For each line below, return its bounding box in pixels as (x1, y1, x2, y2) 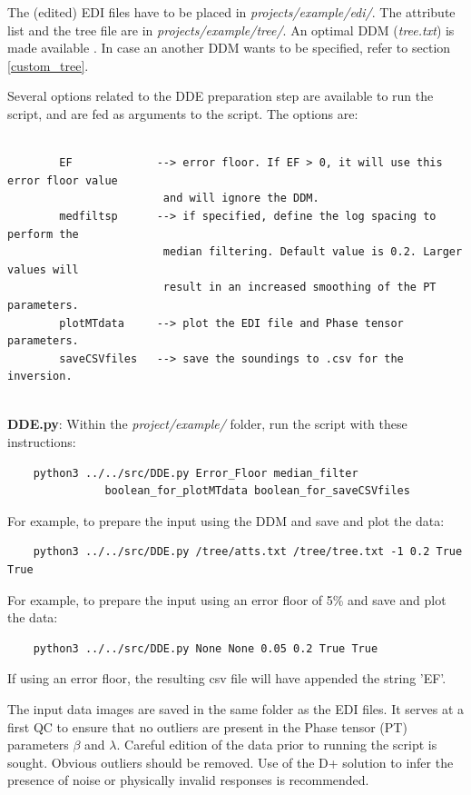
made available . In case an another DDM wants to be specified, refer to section (7, 38, 451, 57)
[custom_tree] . (7, 55, 89, 75)
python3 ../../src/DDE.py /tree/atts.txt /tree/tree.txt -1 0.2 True (33, 545, 463, 559)
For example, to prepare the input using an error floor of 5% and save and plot (7, 590, 446, 609)
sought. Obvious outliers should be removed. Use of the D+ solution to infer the (7, 752, 454, 771)
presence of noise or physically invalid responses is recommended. (7, 770, 369, 790)
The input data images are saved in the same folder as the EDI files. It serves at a (7, 700, 465, 718)
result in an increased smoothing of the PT (162, 281, 437, 294)
